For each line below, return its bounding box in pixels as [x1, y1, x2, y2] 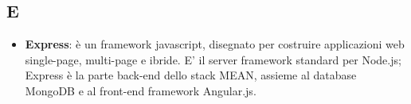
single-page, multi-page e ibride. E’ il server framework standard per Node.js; [25, 51, 401, 67]
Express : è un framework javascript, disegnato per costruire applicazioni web [25, 36, 405, 52]
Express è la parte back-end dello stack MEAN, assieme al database [25, 67, 357, 83]
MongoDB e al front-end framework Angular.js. [25, 82, 256, 98]
